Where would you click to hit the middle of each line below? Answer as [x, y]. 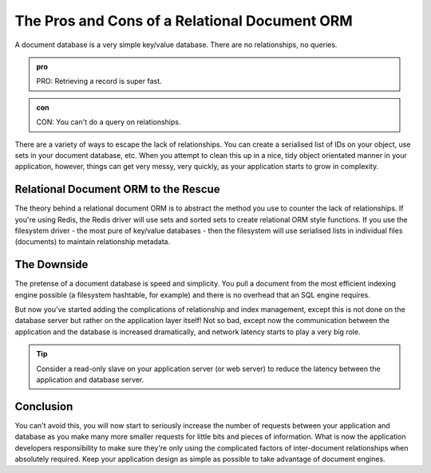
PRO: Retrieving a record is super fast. [99, 81]
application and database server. [90, 380]
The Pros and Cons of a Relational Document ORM [184, 21]
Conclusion [44, 406]
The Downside [51, 264]
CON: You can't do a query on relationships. [109, 122]
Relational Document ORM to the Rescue [117, 189]
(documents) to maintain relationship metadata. [93, 242]
